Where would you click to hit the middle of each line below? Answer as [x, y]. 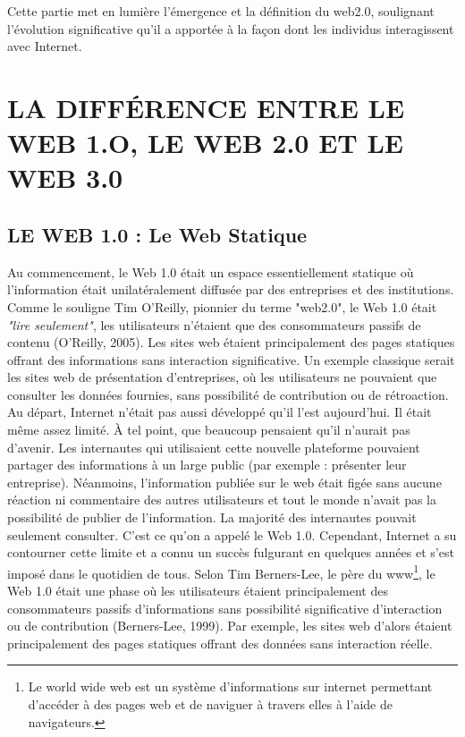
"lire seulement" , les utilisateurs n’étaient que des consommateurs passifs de [214, 324]
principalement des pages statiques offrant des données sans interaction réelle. [220, 643]
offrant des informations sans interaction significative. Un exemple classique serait [231, 359]
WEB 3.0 [65, 178]
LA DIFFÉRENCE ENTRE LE [206, 107]
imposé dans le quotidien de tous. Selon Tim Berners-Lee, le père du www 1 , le [221, 572]
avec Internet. [45, 46]
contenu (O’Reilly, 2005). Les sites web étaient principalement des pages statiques [231, 342]
